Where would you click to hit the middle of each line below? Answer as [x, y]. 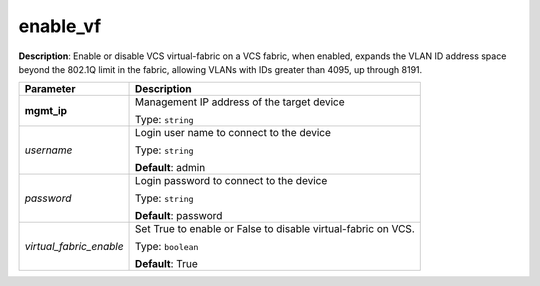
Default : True [167, 264]
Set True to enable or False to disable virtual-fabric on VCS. [275, 229]
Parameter [50, 89]
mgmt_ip [46, 111]
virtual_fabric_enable [74, 247]
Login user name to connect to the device [233, 133]
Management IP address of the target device [240, 102]
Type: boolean [167, 247]
